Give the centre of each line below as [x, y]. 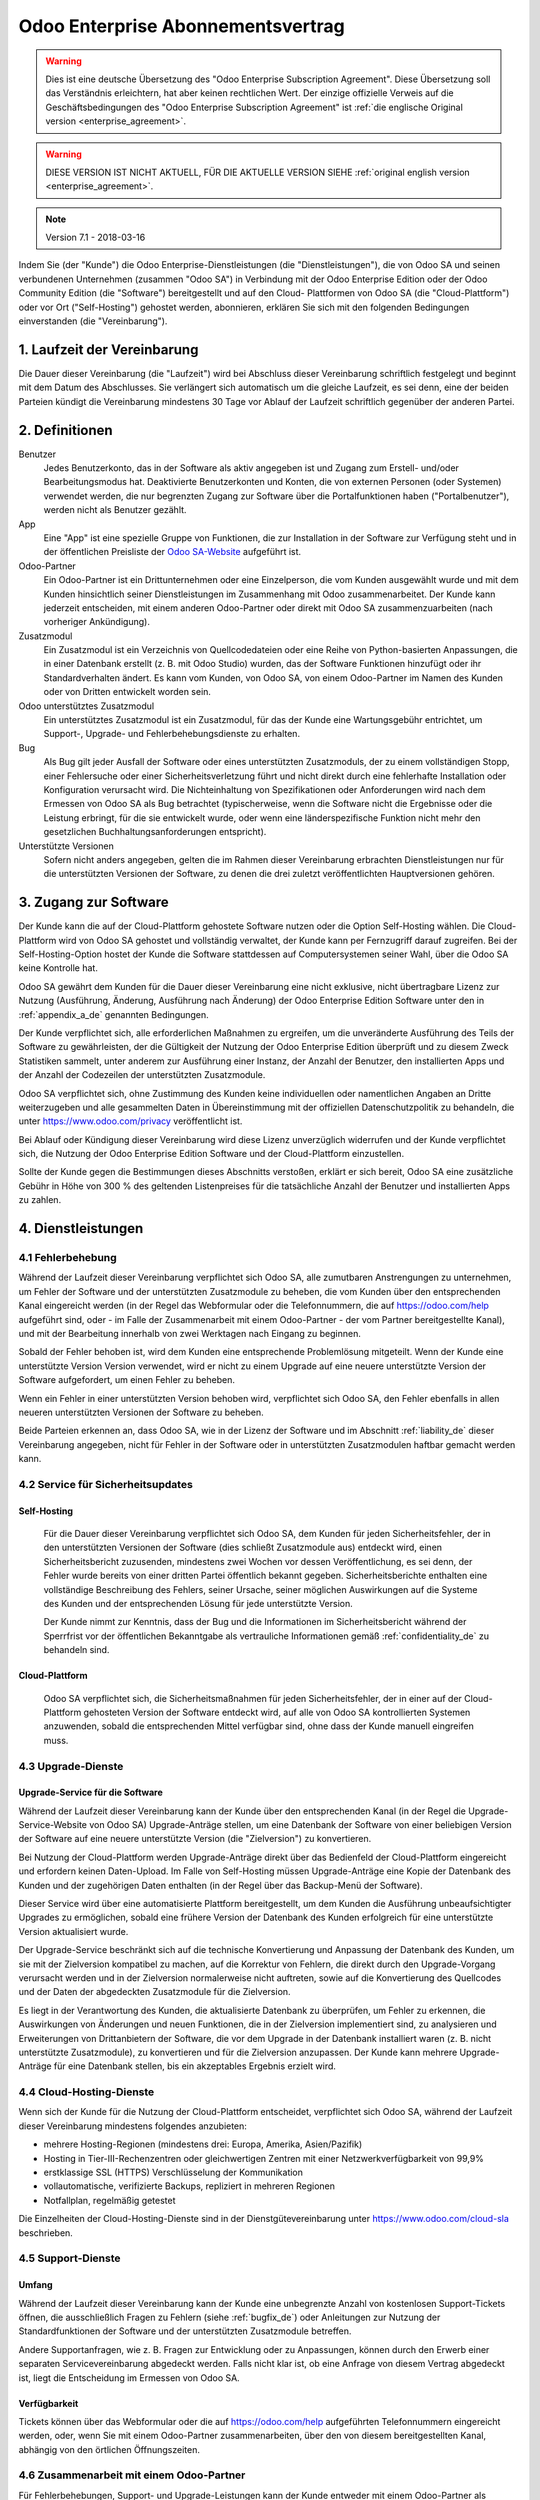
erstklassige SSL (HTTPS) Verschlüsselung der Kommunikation [173, 2172]
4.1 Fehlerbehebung [67, 1258]
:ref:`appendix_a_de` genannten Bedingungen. [113, 1014]
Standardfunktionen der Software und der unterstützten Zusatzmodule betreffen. [185, 2331]
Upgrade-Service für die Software [91, 1792]
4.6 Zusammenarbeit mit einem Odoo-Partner [132, 2475]
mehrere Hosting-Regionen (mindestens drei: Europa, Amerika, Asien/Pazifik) [203, 2144]
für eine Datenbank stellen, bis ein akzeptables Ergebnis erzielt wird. [195, 2066]
